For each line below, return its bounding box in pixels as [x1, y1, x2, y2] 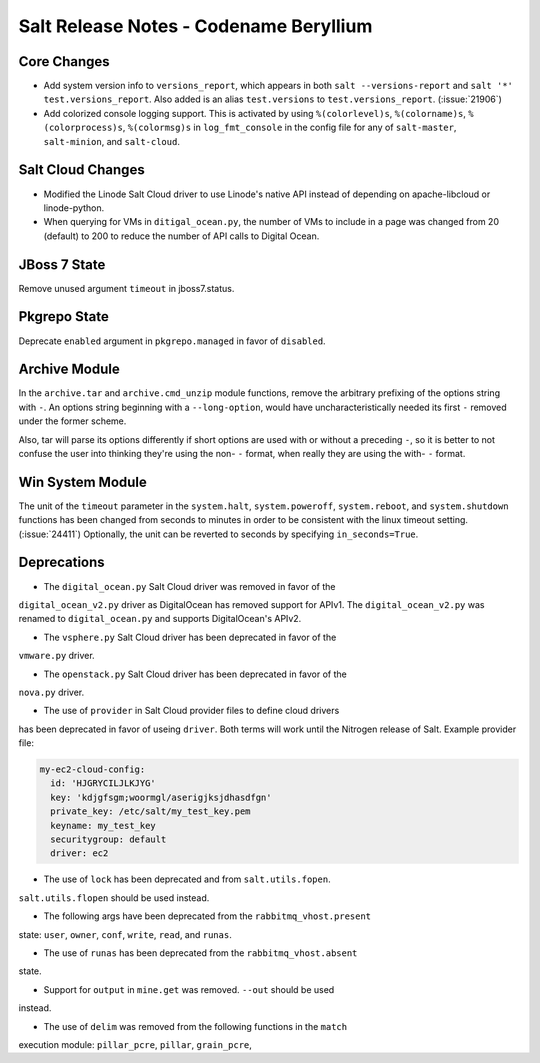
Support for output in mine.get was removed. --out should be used [43, 983, 335, 995]
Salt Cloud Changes [18, 161, 145, 179]
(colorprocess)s [43, 122, 124, 134]
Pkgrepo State [18, 308, 109, 325]
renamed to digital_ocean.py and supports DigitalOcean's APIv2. [18, 613, 302, 625]
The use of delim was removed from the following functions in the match [43, 1020, 348, 1032]
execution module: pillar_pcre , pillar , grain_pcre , [18, 1038, 252, 1050]
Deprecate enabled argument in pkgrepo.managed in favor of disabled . [18, 335, 326, 347]
